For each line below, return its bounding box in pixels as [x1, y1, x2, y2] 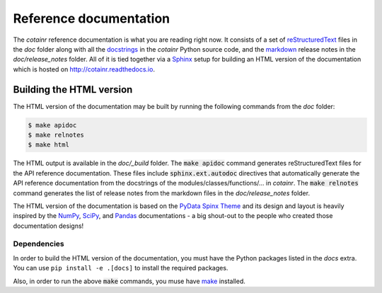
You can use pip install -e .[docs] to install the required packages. [13, 264, 228, 272]
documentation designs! [13, 222, 84, 230]
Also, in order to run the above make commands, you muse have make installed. [13, 277, 245, 285]
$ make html [28, 141, 70, 149]
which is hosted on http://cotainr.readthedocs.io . [13, 64, 156, 74]
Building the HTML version [13, 84, 133, 96]
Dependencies [13, 239, 65, 249]
